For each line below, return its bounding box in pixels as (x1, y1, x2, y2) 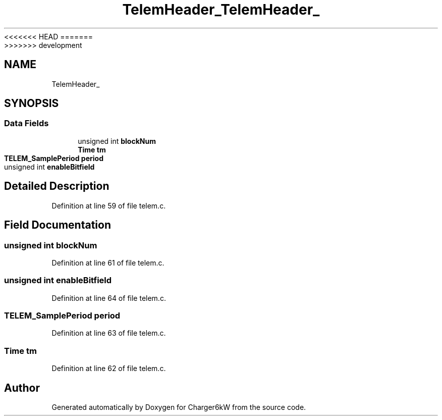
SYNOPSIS (4, 97, 59, 110)
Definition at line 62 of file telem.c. (51, 364, 166, 373)
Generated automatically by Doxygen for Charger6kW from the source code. (51, 402, 306, 411)
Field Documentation (4, 219, 111, 232)
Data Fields (4, 118, 49, 129)
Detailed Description (4, 180, 109, 193)
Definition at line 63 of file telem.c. (51, 329, 166, 338)
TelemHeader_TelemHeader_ (122, 1, 320, 18)
